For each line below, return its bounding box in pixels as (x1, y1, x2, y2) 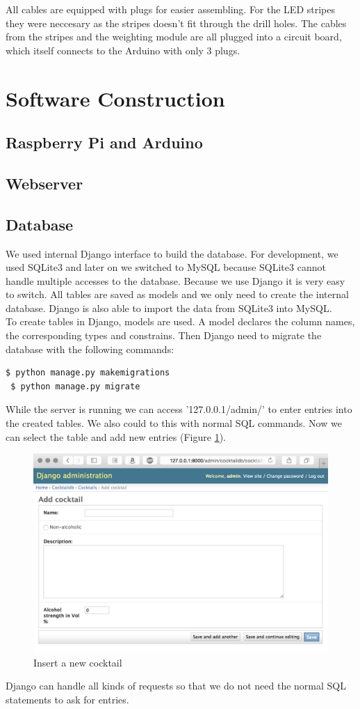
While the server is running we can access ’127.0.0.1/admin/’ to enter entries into (6, 402, 352, 416)
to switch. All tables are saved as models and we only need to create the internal (6, 287, 349, 302)
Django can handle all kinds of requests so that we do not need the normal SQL (6, 678, 346, 693)
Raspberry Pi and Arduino (6, 132, 203, 153)
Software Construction (6, 84, 225, 112)
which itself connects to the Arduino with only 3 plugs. (6, 42, 240, 57)
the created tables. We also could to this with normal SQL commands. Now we (6, 416, 342, 430)
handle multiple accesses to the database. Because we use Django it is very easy (6, 273, 345, 288)
